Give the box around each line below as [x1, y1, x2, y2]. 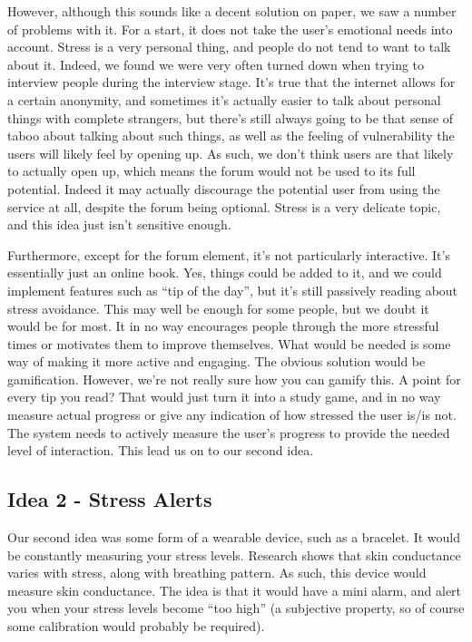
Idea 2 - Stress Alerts [7, 485, 212, 513]
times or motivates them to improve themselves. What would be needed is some [7, 334, 451, 353]
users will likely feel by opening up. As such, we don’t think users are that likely [7, 143, 454, 162]
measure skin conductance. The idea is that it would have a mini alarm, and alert [7, 580, 462, 599]
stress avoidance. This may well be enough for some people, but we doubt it [7, 298, 429, 317]
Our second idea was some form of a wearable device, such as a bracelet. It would [7, 528, 461, 547]
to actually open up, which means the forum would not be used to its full [7, 161, 416, 180]
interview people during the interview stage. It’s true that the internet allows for [7, 73, 456, 92]
